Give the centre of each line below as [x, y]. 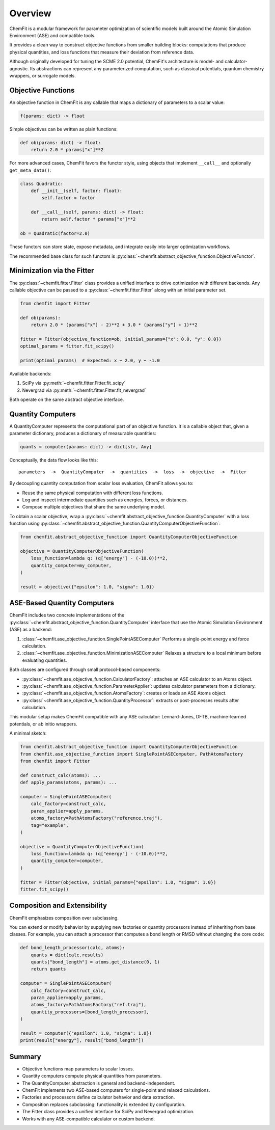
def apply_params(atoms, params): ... [68, 783]
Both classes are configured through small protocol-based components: [85, 669]
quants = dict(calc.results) [67, 955]
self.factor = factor [68, 198]
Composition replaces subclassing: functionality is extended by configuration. [104, 1104]
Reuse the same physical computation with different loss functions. [92, 493]
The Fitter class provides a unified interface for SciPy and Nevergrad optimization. [108, 1112]
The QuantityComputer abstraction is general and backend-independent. [99, 1083]
